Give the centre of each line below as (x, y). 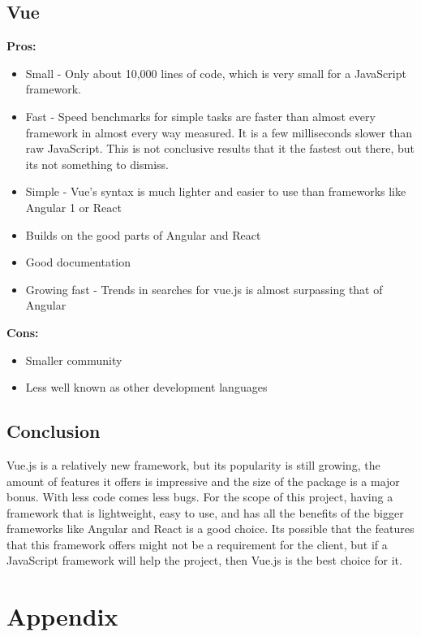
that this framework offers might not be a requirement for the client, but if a (197, 544)
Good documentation (78, 262)
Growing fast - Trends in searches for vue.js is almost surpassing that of (204, 289)
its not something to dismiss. (97, 164)
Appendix (62, 616)
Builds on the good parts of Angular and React (143, 234)
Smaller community (74, 360)
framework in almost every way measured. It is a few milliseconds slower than (219, 132)
